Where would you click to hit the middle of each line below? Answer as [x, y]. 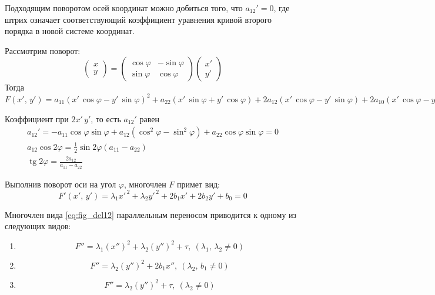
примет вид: [198, 184]
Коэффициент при [37, 118]
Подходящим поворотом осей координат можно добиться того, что [124, 8]
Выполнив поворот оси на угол [61, 184]
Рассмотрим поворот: [43, 50]
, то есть [106, 118]
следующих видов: [38, 226]
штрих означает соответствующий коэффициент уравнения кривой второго [138, 19]
